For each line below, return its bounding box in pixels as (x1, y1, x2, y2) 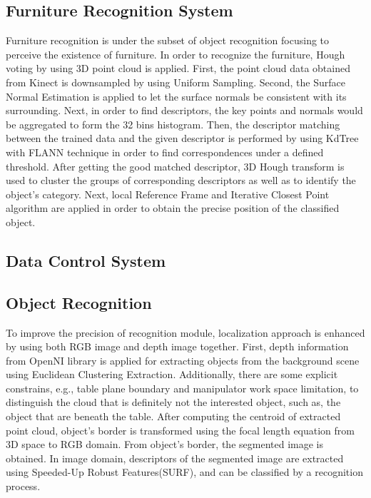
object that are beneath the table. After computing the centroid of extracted (6, 409, 341, 424)
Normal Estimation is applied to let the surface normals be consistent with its (6, 88, 347, 103)
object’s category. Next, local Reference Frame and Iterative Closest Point (6, 186, 330, 201)
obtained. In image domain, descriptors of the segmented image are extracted (6, 450, 344, 465)
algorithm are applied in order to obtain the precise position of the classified (6, 200, 340, 215)
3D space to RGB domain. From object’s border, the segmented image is (6, 437, 323, 452)
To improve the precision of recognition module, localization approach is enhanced (6, 325, 365, 340)
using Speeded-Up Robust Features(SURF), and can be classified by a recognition (6, 464, 363, 479)
